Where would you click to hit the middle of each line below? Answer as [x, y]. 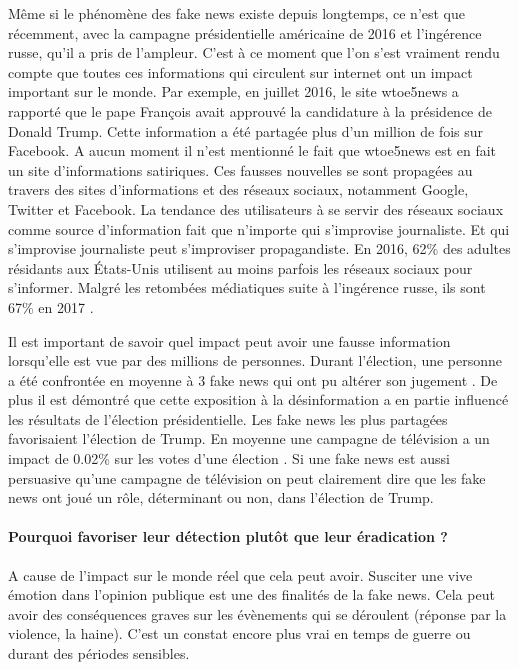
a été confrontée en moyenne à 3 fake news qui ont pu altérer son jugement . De [253, 379]
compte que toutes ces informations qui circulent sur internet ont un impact [240, 71]
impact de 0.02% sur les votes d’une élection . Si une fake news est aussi [229, 458]
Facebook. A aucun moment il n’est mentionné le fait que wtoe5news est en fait [252, 150]
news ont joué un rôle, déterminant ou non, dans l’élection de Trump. [221, 497]
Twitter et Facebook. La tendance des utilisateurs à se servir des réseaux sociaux [256, 208]
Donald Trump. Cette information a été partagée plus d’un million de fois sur [246, 130]
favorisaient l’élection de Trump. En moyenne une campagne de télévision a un [249, 438]
